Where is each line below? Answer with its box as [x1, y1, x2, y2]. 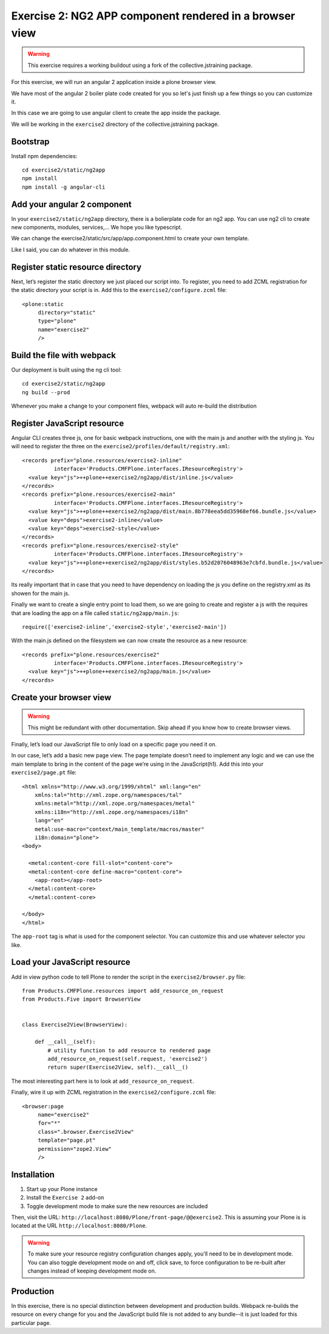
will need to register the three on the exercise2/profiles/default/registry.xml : [11, 443, 230, 450]
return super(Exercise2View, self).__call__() [47, 1064, 189, 1071]
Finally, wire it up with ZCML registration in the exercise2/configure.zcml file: [11, 1089, 217, 1096]
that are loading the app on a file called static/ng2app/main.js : [11, 609, 179, 617]
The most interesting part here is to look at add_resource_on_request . [11, 1077, 194, 1085]
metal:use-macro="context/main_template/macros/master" [34, 825, 205, 833]
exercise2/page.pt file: [11, 769, 77, 776]
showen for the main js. [11, 589, 70, 597]
